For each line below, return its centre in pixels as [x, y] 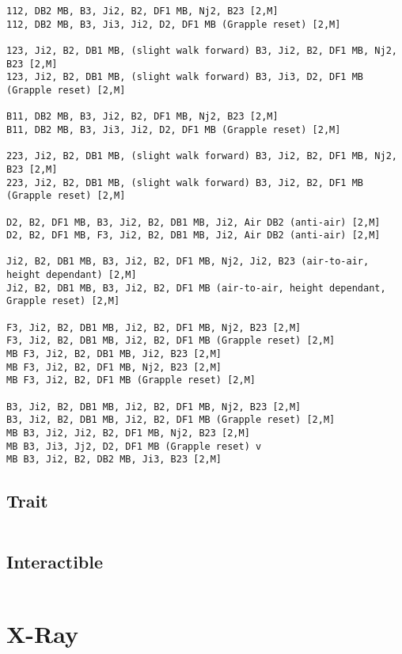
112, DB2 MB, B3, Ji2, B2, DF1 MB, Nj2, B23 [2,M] [142, 11]
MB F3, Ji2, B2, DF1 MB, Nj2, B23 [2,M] [114, 367]
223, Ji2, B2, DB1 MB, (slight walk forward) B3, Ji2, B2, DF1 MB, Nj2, [202, 156]
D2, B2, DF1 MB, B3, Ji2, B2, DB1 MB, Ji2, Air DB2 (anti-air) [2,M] [193, 222]
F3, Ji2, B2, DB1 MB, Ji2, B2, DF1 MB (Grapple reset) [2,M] [171, 341]
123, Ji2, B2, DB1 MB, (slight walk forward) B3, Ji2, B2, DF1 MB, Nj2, [202, 50]
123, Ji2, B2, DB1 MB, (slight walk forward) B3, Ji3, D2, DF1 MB [185, 77]
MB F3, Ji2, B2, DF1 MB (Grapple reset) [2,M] [131, 380]
